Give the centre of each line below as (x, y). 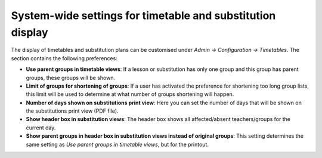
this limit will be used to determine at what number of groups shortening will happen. (130, 94)
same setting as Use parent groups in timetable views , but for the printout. (117, 144)
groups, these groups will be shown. (71, 78)
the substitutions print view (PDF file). (72, 111)
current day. (41, 128)
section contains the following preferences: (64, 58)
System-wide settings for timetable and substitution (143, 16)
